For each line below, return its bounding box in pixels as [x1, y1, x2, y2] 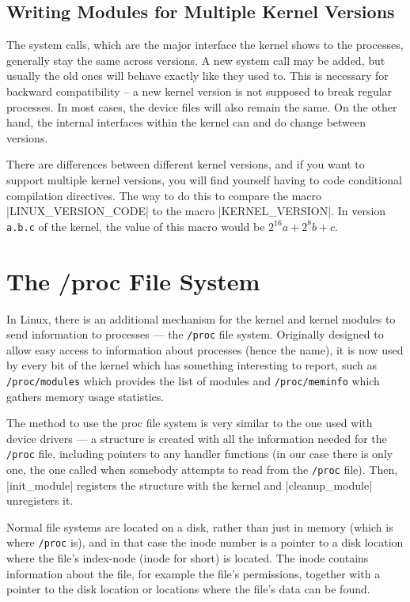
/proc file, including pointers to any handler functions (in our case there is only [6, 445, 393, 462]
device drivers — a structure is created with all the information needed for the [6, 430, 387, 446]
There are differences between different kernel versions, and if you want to [6, 156, 365, 172]
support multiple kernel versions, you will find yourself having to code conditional [6, 171, 402, 187]
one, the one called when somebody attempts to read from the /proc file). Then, [6, 461, 398, 478]
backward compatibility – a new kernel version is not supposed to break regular [6, 82, 393, 99]
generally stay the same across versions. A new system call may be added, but [6, 51, 385, 68]
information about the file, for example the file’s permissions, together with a [6, 565, 381, 581]
